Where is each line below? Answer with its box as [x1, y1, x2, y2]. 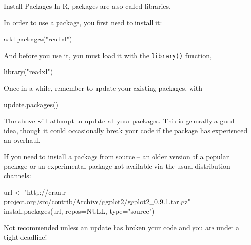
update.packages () [4, 99, 58, 109]
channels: [4, 170, 31, 181]
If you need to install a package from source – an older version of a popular [4, 151, 229, 161]
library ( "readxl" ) [4, 66, 53, 77]
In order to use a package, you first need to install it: [4, 17, 162, 27]
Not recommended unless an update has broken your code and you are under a [4, 222, 240, 232]
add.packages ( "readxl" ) [4, 34, 72, 44]
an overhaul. [4, 135, 41, 145]
